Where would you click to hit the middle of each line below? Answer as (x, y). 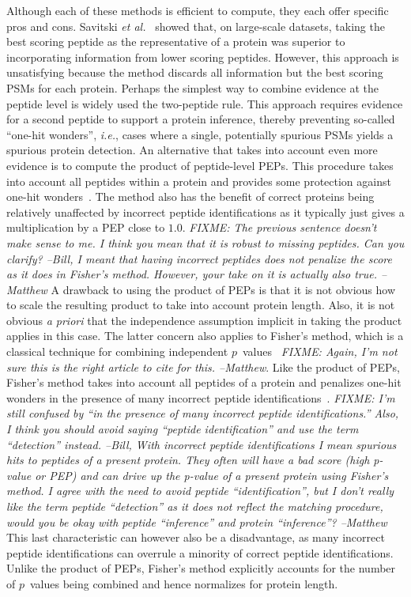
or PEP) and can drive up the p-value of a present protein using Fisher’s (212, 475)
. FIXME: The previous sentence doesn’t (279, 227)
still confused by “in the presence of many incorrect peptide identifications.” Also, (203, 413)
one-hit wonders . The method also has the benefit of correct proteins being (190, 196)
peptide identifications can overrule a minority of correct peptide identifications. (200, 552)
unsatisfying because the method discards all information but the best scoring (195, 72)
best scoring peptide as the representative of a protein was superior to (176, 42)
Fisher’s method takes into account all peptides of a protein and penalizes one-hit (204, 382)
